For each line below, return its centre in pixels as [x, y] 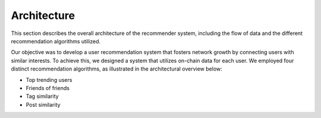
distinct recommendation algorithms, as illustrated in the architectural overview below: [117, 69]
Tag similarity [42, 96]
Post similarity [43, 104]
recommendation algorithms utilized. [56, 41]
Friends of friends [48, 88]
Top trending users [49, 79]
